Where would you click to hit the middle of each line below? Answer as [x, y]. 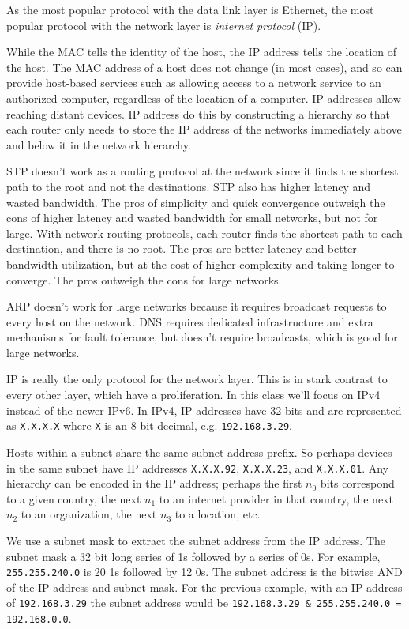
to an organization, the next [89, 514]
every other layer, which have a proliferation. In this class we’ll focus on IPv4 [193, 395]
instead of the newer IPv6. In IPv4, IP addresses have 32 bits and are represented [204, 410]
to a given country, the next [74, 498]
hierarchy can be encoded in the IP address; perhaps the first [154, 483]
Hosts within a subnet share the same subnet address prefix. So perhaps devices [199, 452]
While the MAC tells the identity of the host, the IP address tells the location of [202, 52]
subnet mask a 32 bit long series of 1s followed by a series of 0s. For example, [193, 556]
